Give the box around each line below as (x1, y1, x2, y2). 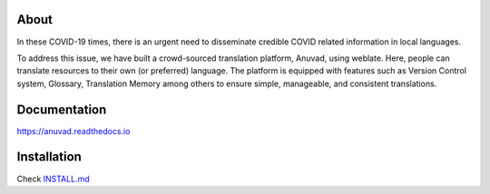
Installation (16, 150, 82, 165)
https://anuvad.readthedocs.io (16, 125, 131, 136)
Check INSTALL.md (16, 173, 90, 184)
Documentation (16, 102, 107, 117)
